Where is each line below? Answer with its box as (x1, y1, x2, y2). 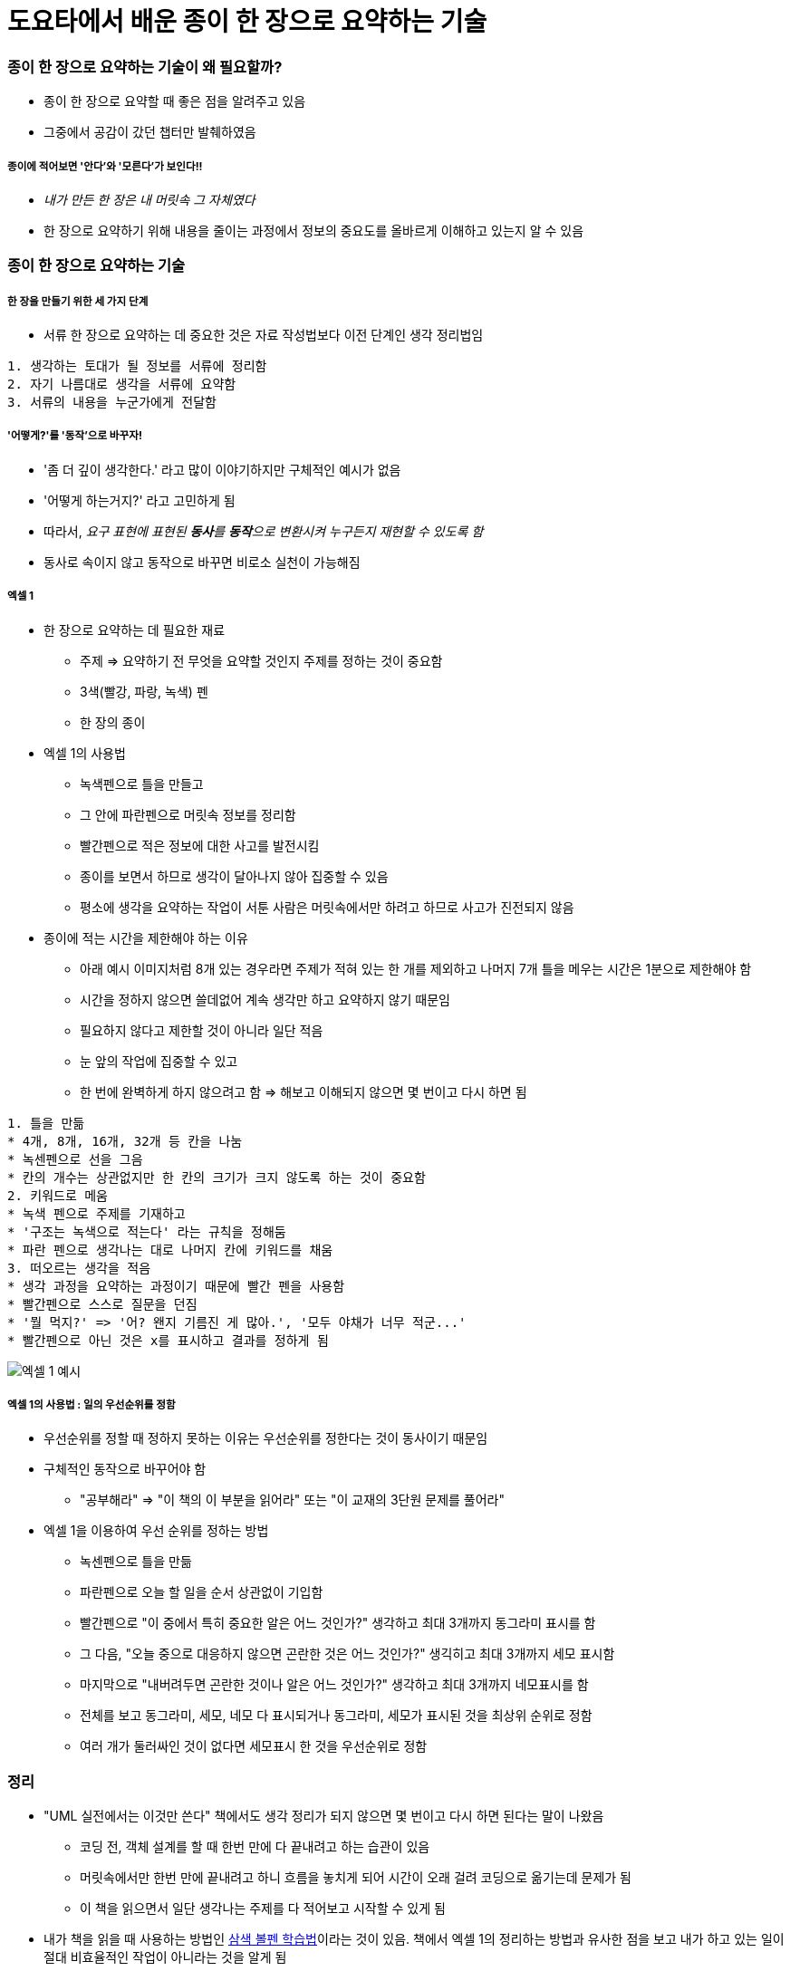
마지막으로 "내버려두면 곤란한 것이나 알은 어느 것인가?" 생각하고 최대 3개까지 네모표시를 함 (80, 1677, 589, 1693)
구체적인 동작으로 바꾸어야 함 (43, 1461, 207, 1477)
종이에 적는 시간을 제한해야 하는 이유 (43, 929, 248, 946)
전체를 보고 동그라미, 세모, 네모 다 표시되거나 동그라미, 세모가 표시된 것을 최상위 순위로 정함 (80, 1707, 592, 1724)
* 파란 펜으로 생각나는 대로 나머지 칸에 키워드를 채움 (7, 1242, 333, 1257)
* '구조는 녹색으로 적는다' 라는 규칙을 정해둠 (7, 1224, 286, 1239)
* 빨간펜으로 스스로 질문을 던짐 (7, 1296, 197, 1312)
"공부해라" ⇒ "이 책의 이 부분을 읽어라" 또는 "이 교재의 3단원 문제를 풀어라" (80, 1492, 506, 1508)
